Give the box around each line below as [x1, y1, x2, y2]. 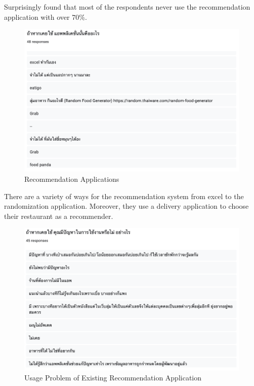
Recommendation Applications [24, 173, 119, 184]
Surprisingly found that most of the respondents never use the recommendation [4, 2, 250, 12]
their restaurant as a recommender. [4, 210, 113, 221]
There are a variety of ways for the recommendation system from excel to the [4, 190, 244, 201]
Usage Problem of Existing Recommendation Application [24, 372, 202, 382]
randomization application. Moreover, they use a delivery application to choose [4, 201, 249, 211]
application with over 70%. [4, 11, 87, 22]
